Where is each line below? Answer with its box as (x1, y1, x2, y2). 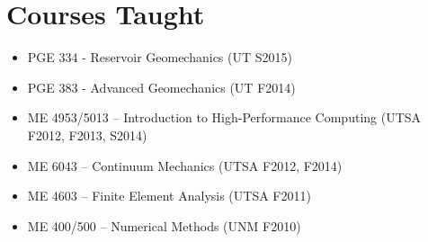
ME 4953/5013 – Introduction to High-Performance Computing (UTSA (27, 108, 422, 127)
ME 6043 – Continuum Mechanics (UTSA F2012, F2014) (27, 156, 343, 175)
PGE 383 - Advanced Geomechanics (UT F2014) (27, 77, 296, 96)
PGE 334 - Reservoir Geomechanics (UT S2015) (27, 48, 292, 67)
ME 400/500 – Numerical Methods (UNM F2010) (27, 216, 301, 235)
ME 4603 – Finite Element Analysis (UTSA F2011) (27, 186, 311, 205)
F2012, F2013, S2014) (27, 125, 147, 144)
